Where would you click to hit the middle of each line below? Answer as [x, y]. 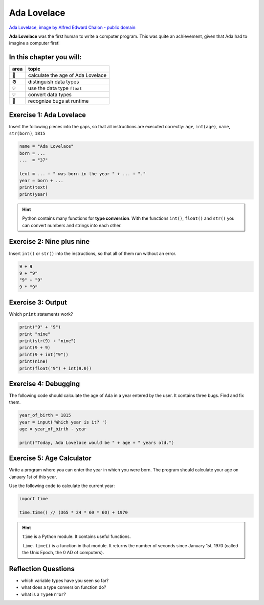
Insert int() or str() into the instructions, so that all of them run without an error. [93, 253]
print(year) [34, 194]
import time [34, 499]
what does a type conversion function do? [64, 587]
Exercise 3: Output [38, 303]
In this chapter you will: [45, 57]
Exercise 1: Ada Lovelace [47, 115]
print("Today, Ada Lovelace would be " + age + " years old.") [97, 442]
